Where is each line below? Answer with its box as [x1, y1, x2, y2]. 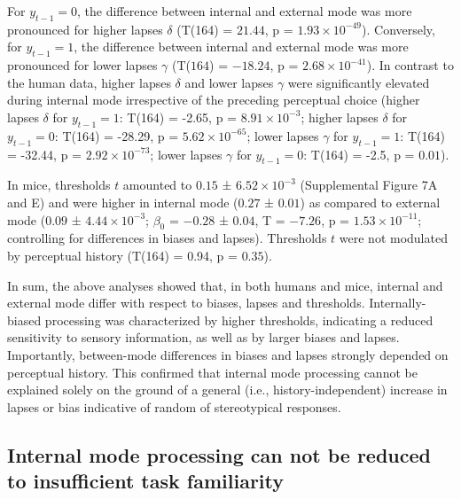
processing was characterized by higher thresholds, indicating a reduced [44, 310, 434, 329]
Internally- [369, 293, 426, 312]
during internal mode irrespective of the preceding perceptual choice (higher [7, 90, 420, 109]
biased [7, 310, 42, 329]
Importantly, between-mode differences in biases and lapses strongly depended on [7, 345, 449, 363]
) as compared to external [300, 192, 441, 211]
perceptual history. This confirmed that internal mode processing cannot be [7, 363, 418, 381]
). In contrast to [366, 56, 454, 74]
